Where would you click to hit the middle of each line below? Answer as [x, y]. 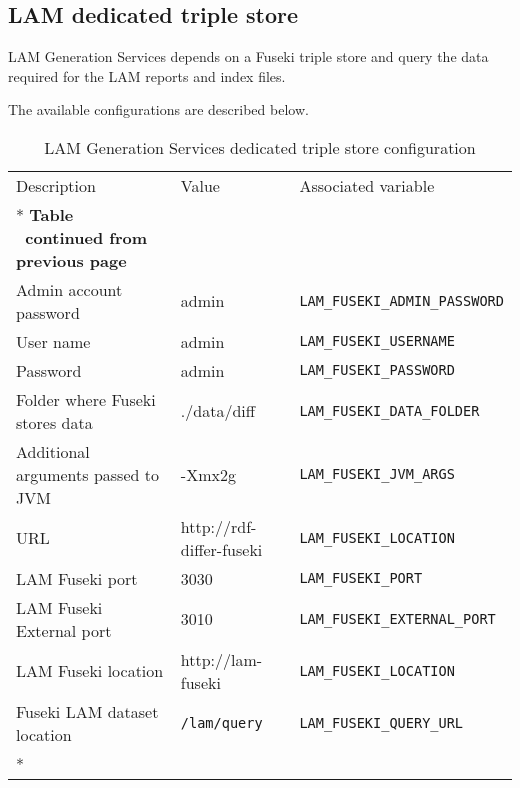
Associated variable [367, 185]
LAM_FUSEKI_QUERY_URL [381, 722]
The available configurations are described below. [158, 109]
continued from [86, 237]
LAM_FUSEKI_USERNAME [377, 341]
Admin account [69, 289]
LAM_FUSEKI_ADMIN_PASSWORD [401, 300]
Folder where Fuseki [86, 399]
